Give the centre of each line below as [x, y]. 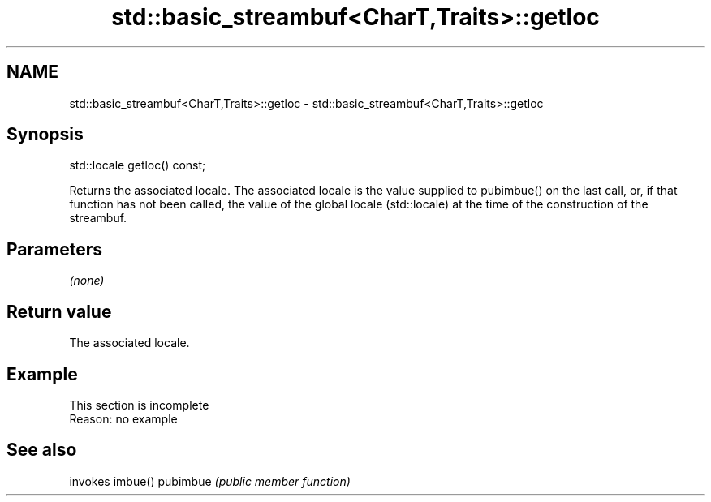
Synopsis [45, 135]
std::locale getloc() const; [138, 165]
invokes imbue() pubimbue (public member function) [210, 481]
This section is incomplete [139, 405]
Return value [59, 311]
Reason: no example [123, 418]
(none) [87, 281]
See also [42, 450]
